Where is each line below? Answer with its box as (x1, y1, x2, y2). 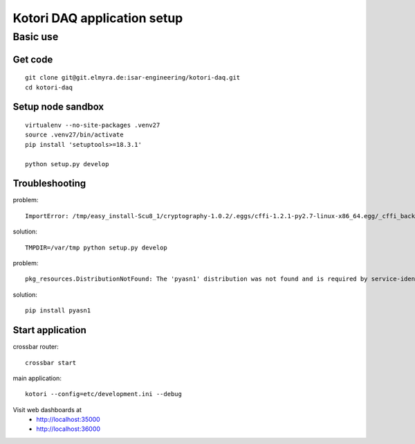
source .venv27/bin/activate (25, 131, 124, 139)
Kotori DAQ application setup (12, 10, 183, 26)
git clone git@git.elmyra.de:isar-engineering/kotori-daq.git (25, 73, 241, 82)
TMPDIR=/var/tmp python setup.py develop (25, 243, 167, 251)
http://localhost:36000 (36, 425, 100, 433)
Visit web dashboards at (12, 405, 82, 414)
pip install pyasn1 (25, 307, 91, 314)
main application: (12, 374, 62, 382)
